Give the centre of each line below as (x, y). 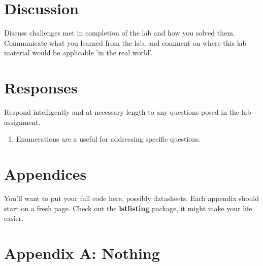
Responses (41, 88)
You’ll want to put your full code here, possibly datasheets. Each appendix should (131, 198)
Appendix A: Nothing (82, 253)
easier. (14, 218)
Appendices (45, 174)
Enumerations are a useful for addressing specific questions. (108, 139)
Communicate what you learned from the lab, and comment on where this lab (125, 42)
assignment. (22, 122)
